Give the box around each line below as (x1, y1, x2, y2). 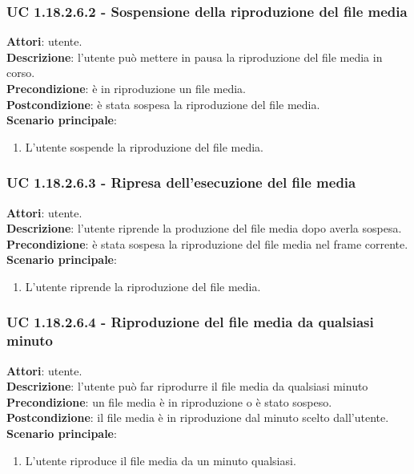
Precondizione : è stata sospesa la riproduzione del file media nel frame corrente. (6, 235, 408, 252)
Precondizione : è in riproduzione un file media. (6, 80, 246, 96)
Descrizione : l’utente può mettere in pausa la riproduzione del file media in (6, 48, 383, 65)
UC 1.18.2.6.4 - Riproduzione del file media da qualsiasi (6, 312, 374, 332)
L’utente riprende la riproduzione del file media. (25, 278, 261, 294)
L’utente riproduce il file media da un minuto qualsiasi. (25, 452, 296, 468)
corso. (6, 64, 35, 81)
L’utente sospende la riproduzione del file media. (25, 138, 263, 155)
